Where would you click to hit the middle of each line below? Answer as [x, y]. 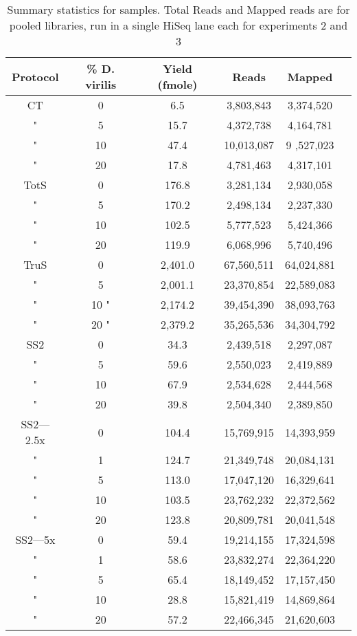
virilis [101, 84]
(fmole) [177, 84]
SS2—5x [35, 539]
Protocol [35, 76]
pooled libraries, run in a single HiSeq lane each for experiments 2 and [178, 25]
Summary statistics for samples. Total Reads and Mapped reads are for [178, 9]
